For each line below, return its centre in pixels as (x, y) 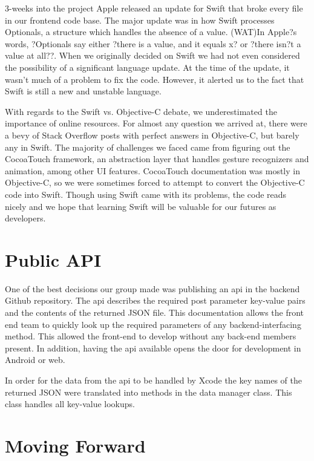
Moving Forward (75, 445)
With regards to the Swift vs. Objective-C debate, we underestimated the (141, 111)
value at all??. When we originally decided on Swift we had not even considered (152, 55)
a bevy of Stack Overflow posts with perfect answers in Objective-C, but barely (152, 135)
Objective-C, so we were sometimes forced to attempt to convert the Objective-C (155, 182)
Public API (53, 259)
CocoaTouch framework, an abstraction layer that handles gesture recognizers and (157, 159)
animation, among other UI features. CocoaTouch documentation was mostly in (152, 170)
